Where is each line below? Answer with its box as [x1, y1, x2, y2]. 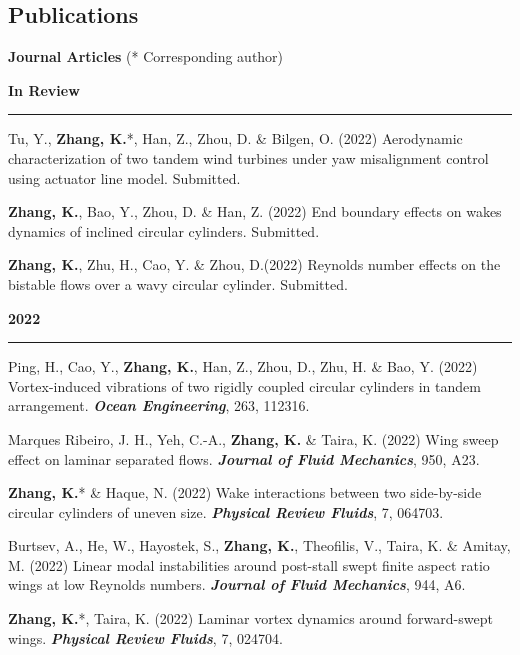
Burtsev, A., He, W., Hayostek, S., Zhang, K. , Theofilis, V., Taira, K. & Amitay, [8, 535, 511, 556]
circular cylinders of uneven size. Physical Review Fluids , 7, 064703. [8, 501, 444, 522]
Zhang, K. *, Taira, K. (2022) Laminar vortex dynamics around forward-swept [8, 608, 493, 629]
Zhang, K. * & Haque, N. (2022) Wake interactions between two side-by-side [8, 482, 482, 503]
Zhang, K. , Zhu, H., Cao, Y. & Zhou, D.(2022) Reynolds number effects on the [8, 254, 501, 275]
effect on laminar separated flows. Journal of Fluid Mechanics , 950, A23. [8, 448, 480, 469]
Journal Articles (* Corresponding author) [8, 46, 284, 67]
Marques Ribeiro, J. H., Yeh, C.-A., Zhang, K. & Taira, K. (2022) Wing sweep [8, 428, 499, 449]
